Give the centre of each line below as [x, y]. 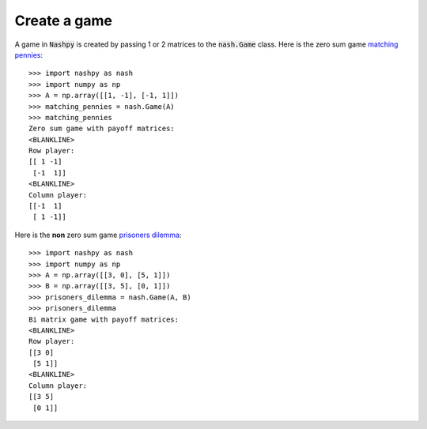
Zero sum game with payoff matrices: [102, 129]
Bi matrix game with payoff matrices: [104, 319]
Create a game [63, 21]
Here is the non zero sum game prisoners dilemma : [98, 235]
